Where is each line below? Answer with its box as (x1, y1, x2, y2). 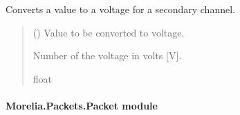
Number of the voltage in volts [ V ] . (33, 48, 182, 63)
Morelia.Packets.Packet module (6, 98, 158, 112)
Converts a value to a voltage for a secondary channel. (6, 2, 235, 16)
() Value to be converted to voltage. (33, 25, 185, 39)
